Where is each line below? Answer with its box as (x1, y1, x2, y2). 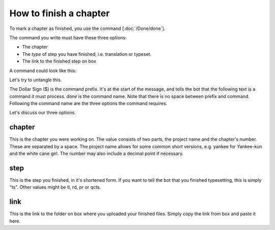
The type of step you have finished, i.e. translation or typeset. (22, 51, 152, 57)
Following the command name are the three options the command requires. (9, 101, 168, 107)
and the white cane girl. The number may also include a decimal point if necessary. (9, 150, 184, 157)
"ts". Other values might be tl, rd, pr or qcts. (9, 184, 101, 190)
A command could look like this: (9, 68, 76, 74)
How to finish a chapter (9, 8, 110, 19)
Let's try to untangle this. (9, 77, 62, 83)
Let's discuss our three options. (9, 110, 76, 116)
